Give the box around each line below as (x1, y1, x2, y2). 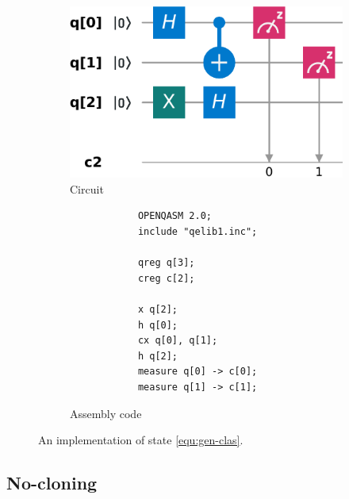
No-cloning (6, 470, 98, 495)
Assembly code (70, 405, 142, 421)
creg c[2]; (137, 272, 195, 284)
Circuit (70, 180, 104, 197)
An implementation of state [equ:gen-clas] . (38, 432, 244, 448)
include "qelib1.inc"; (137, 226, 258, 237)
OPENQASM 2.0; (137, 210, 212, 222)
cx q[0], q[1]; (137, 335, 218, 347)
